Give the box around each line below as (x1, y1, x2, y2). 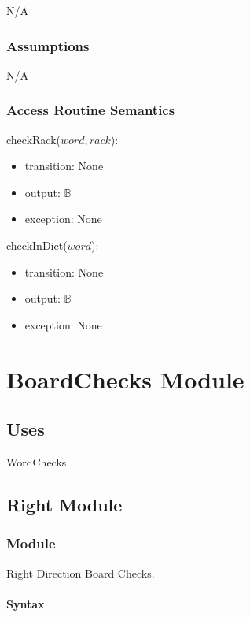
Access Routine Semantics (6, 100, 175, 120)
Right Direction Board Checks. (6, 564, 155, 581)
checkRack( (6, 131, 61, 147)
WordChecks (6, 453, 67, 470)
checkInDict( (6, 237, 68, 253)
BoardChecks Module (6, 362, 244, 395)
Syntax (6, 595, 45, 611)
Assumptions (6, 35, 90, 55)
